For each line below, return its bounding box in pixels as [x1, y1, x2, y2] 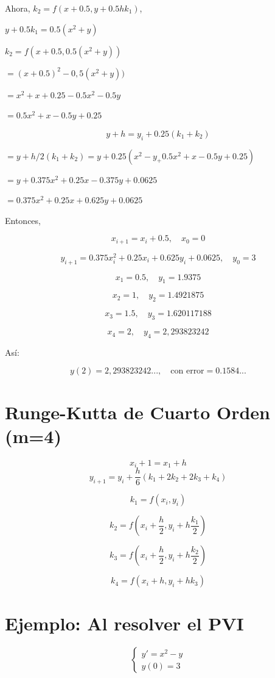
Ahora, [5, 2, 30, 14]
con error [170, 367, 204, 376]
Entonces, [5, 214, 41, 226]
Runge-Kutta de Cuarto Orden [5, 399, 270, 424]
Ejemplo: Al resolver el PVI [5, 611, 244, 636]
